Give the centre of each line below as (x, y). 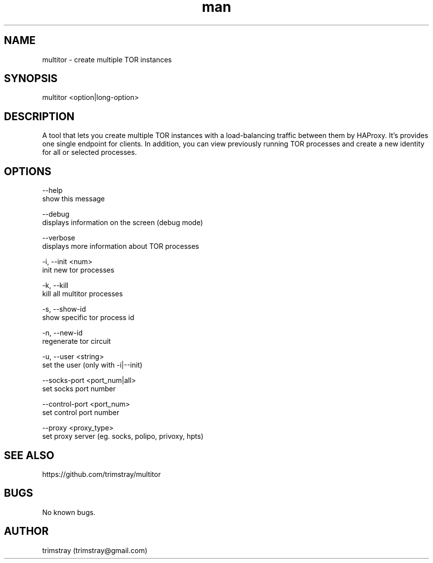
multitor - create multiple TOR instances (107, 59)
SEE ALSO (29, 455)
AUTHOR (26, 531)
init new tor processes (78, 270)
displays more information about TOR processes (121, 246)
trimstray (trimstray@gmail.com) (95, 550)
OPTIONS (28, 171)
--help (52, 190)
